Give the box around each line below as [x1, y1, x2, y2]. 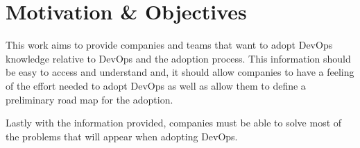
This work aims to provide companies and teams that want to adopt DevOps [6, 38, 333, 52]
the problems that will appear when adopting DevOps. [6, 129, 238, 143]
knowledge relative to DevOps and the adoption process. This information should [6, 51, 351, 65]
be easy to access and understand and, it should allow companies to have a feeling [6, 65, 354, 79]
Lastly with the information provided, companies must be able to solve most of [6, 115, 342, 130]
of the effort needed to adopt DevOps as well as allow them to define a [6, 78, 306, 92]
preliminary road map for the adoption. [6, 92, 173, 106]
